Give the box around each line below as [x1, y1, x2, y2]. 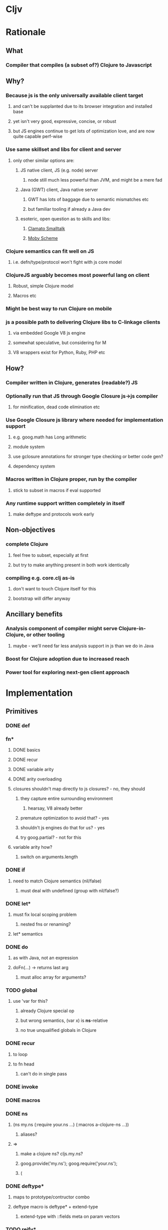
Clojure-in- [118, 625, 146, 632]
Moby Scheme [27, 235, 58, 241]
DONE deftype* [5, 1182, 44, 1189]
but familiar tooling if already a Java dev [27, 206, 110, 212]
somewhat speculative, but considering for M [12, 340, 106, 346]
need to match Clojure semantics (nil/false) [12, 878, 102, 884]
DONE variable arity [12, 766, 54, 773]
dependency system [12, 463, 55, 470]
